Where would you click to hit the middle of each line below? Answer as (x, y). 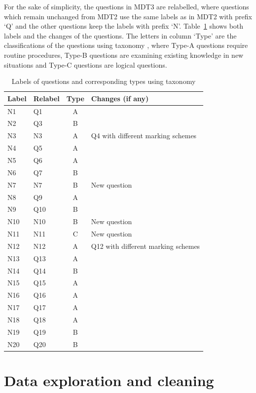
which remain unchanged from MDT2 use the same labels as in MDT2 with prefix (128, 16)
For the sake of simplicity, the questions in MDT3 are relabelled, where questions (127, 6)
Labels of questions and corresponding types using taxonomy (104, 81)
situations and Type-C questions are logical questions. (86, 64)
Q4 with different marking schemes (144, 136)
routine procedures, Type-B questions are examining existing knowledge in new (124, 55)
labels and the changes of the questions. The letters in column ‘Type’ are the (120, 35)
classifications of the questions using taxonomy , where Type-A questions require (126, 45)
